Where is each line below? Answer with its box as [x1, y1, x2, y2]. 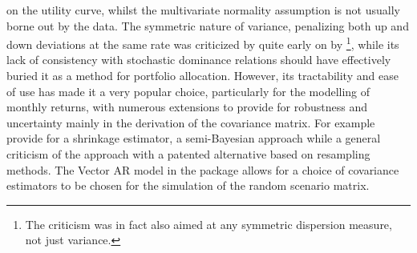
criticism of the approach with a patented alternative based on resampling [6, 146, 370, 162]
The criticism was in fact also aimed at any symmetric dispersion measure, [25, 215, 392, 232]
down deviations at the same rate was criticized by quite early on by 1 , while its [6, 34, 399, 52]
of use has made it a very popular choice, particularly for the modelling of [6, 82, 370, 99]
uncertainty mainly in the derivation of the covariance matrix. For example [6, 114, 375, 131]
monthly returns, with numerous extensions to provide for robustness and [6, 98, 367, 115]
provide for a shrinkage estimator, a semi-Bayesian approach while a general [6, 130, 381, 147]
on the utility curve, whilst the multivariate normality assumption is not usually [6, 2, 400, 18]
